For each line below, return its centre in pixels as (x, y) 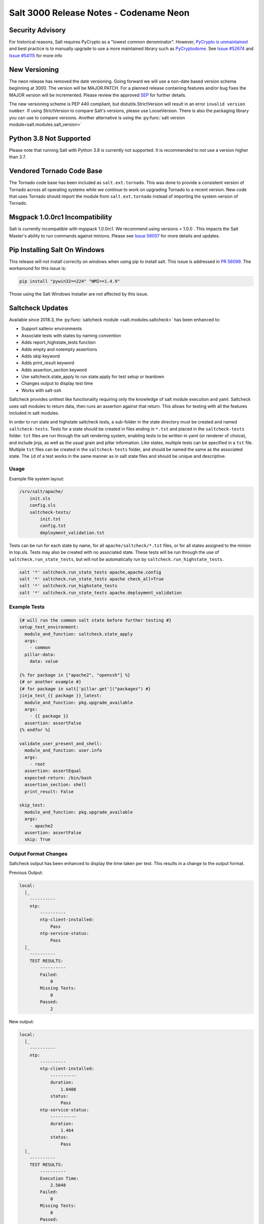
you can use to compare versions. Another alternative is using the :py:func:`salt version (97, 118)
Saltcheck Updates (39, 308)
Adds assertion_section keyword (54, 370)
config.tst (53, 526)
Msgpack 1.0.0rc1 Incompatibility (61, 217)
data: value (44, 661)
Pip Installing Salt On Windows (57, 250)
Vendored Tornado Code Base (56, 171)
